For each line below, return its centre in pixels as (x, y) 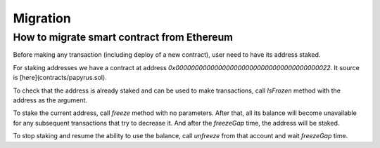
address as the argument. (50, 100)
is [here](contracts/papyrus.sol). (60, 78)
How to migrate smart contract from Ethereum (123, 37)
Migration (42, 18)
